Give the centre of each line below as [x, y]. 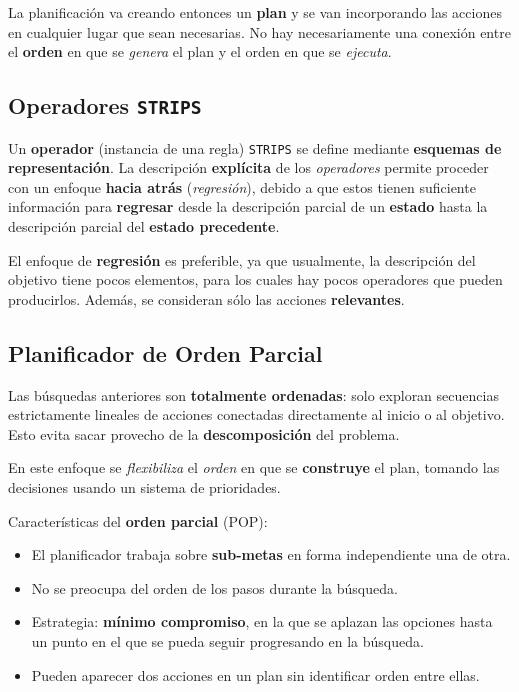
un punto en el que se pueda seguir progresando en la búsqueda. [227, 640]
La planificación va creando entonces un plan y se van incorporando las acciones [255, 12]
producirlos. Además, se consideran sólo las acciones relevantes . [206, 298]
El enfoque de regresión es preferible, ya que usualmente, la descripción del [242, 259]
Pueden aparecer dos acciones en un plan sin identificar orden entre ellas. [255, 674]
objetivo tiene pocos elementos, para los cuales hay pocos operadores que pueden [255, 279]
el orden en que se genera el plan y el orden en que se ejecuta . [200, 51]
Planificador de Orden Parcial [165, 352]
